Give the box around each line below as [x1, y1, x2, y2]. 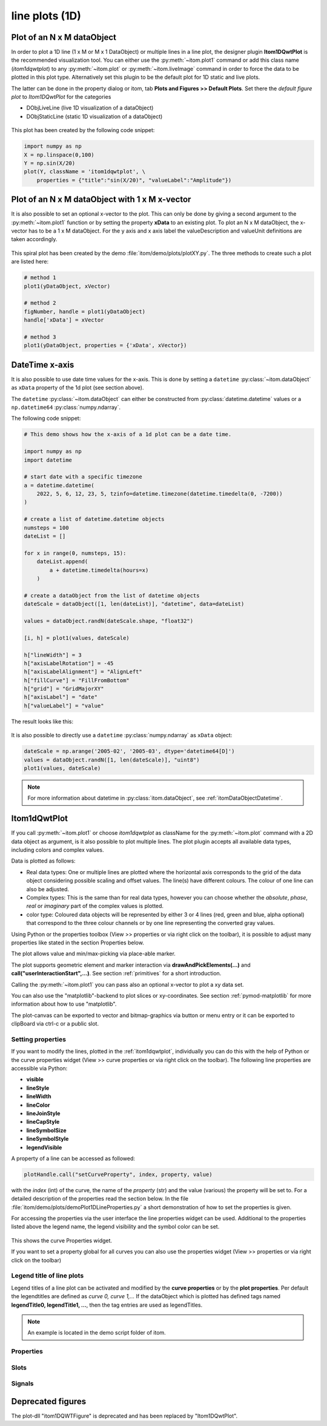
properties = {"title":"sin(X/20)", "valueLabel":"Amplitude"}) [36, 176, 232, 184]
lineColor [26, 1101, 50, 1109]
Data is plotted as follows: [11, 857, 76, 864]
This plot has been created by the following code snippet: [11, 127, 155, 134]
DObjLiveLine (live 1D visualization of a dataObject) [26, 104, 154, 111]
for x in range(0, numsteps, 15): [24, 549, 127, 557]
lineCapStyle [26, 1118, 60, 1126]
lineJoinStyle [26, 1109, 61, 1117]
